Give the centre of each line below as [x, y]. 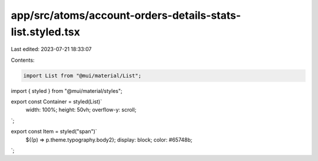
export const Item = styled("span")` [54, 132]
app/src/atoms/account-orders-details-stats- [126, 15]
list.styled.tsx [46, 32]
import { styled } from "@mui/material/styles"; [67, 90]
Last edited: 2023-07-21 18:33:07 [51, 49]
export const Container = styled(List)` [57, 102]
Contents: [23, 60]
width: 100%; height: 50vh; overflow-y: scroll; [81, 110]
